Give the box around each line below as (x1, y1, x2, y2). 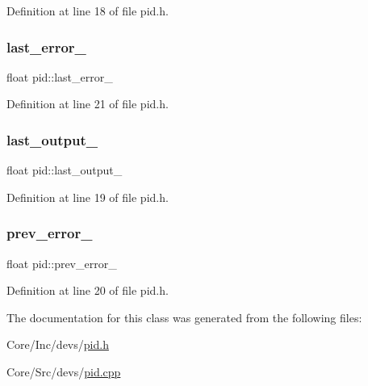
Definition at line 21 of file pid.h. (6, 95, 169, 112)
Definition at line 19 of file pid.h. (6, 188, 169, 205)
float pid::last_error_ (6, 68, 113, 85)
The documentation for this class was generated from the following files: (6, 308, 362, 325)
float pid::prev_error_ (6, 254, 117, 271)
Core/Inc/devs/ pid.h (6, 336, 109, 353)
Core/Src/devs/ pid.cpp (6, 363, 121, 380)
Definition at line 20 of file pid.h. (6, 282, 169, 299)
